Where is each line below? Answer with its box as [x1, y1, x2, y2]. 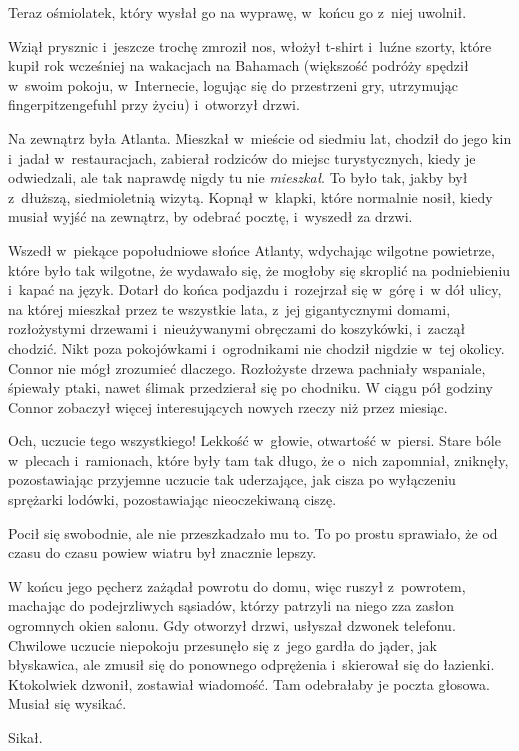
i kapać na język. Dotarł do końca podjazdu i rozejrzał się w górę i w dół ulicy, [8, 279, 502, 300]
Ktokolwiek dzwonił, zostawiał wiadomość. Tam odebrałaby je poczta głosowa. [8, 673, 490, 694]
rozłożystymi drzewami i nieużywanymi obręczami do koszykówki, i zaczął [8, 318, 466, 339]
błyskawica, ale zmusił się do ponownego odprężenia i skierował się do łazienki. [8, 654, 495, 675]
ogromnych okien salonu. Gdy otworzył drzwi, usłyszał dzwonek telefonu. [8, 615, 456, 636]
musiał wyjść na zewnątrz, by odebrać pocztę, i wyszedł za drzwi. [8, 206, 413, 227]
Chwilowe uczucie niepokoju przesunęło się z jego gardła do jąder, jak [8, 634, 437, 655]
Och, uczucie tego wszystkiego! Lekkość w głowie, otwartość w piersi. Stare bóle [8, 430, 501, 451]
